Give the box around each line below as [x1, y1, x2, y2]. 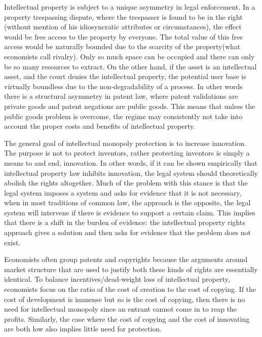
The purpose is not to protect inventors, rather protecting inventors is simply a [4, 147, 250, 158]
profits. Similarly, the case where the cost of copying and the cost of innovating [4, 313, 250, 324]
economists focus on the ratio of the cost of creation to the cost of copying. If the [4, 284, 256, 294]
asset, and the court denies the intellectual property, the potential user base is [4, 71, 246, 82]
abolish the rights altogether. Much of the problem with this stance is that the [4, 177, 248, 188]
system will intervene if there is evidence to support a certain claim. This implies [4, 207, 255, 217]
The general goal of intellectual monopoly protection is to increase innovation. [4, 137, 246, 148]
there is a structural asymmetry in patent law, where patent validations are [4, 91, 238, 101]
